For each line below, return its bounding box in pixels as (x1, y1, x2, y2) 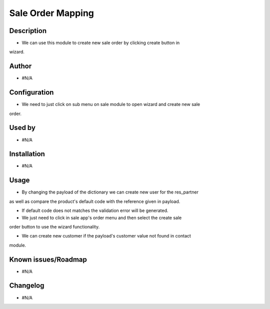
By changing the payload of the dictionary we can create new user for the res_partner (21, 189, 198, 195)
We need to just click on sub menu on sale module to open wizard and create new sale (21, 101, 200, 107)
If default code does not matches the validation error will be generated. (21, 207, 168, 213)
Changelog (9, 281, 44, 290)
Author (9, 62, 32, 70)
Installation (9, 150, 45, 158)
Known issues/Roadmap (9, 255, 87, 263)
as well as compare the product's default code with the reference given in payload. (9, 198, 180, 204)
